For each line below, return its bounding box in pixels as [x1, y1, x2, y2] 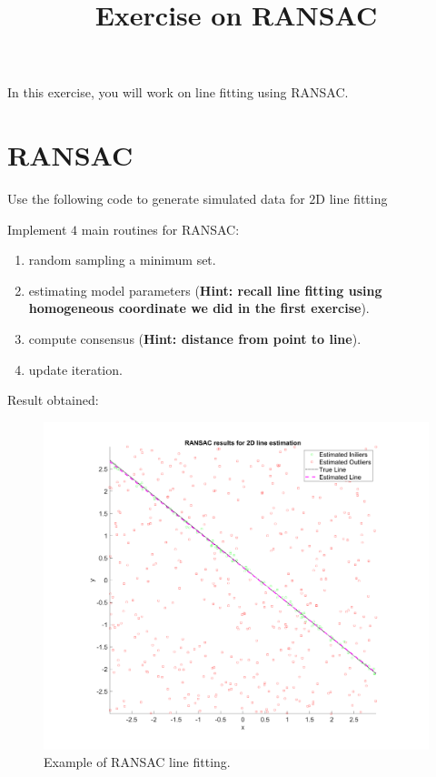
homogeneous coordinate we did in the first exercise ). [28, 298, 370, 318]
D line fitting [315, 189, 388, 208]
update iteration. [28, 359, 123, 378]
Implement [7, 219, 67, 238]
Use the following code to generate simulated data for [7, 189, 305, 208]
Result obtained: [7, 390, 99, 409]
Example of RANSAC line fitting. [44, 752, 231, 772]
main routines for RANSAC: [81, 219, 240, 238]
